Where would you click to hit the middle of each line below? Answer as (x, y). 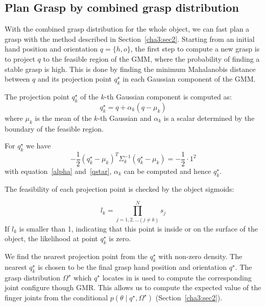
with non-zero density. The (200, 256)
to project (20, 58)
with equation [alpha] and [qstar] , (58, 171)
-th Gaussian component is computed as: (168, 96)
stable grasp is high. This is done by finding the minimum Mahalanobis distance (130, 69)
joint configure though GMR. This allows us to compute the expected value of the (133, 287)
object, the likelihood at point (51, 238)
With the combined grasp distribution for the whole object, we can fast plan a (127, 29)
